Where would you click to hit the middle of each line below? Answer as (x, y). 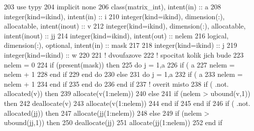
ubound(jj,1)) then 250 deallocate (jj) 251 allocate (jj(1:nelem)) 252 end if (113, 122)
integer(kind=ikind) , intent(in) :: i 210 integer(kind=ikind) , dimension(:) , (114, 16)
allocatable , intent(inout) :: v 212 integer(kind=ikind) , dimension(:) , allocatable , (125, 26)
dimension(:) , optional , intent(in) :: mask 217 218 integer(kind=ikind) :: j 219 (121, 45)
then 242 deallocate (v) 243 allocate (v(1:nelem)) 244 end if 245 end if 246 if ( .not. (127, 103)
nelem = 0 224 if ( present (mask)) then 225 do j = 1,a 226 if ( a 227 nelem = (119, 64)
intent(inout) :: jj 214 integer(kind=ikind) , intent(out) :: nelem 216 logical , (116, 35)
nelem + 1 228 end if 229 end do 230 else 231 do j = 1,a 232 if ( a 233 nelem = (123, 74)
